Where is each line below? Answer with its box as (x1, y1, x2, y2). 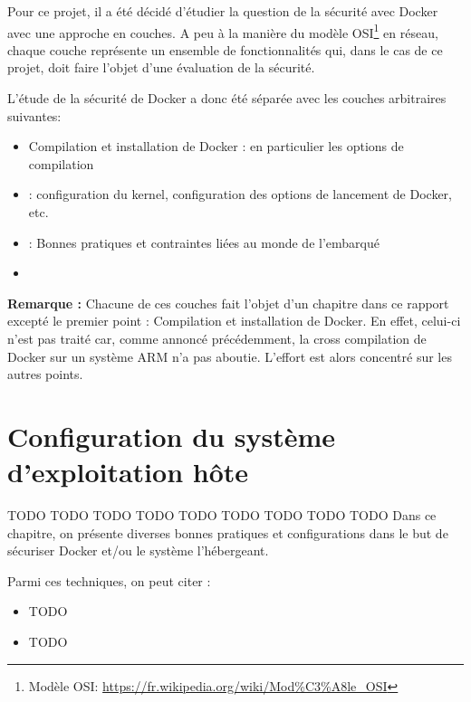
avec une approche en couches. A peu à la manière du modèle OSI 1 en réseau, (7, 20, 438, 42)
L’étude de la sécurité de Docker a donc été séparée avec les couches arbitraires (7, 89, 447, 108)
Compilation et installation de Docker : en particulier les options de (28, 137, 404, 156)
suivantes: (7, 106, 62, 125)
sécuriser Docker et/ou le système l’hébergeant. (7, 541, 269, 560)
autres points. (7, 365, 83, 384)
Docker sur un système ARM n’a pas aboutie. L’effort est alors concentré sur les (7, 346, 452, 365)
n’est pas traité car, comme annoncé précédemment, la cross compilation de (7, 328, 427, 347)
